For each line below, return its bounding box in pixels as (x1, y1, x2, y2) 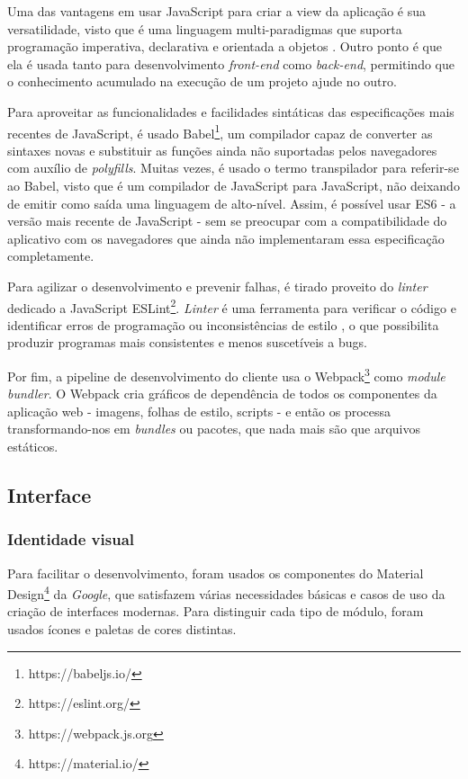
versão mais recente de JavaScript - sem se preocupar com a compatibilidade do (7, 211, 447, 230)
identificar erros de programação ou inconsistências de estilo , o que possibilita (7, 315, 439, 334)
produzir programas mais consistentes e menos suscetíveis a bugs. (7, 333, 367, 352)
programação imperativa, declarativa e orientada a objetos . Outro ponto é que (7, 37, 442, 56)
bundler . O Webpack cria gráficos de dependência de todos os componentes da (7, 384, 437, 403)
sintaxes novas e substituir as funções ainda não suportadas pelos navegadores (7, 140, 437, 159)
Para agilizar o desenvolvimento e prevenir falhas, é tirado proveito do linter (7, 276, 427, 295)
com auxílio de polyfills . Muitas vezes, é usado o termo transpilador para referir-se (7, 158, 459, 177)
